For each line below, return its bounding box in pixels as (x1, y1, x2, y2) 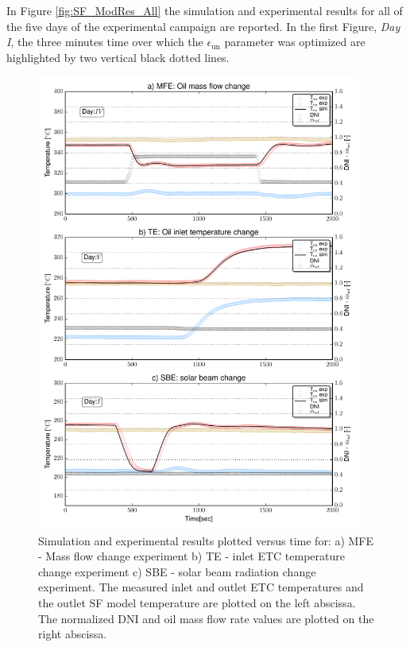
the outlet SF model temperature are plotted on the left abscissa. (38, 595, 356, 611)
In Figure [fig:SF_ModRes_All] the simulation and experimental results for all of (6, 2, 403, 18)
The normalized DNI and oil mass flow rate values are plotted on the (38, 610, 374, 626)
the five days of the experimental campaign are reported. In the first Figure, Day (6, 17, 400, 34)
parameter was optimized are (224, 33, 366, 50)
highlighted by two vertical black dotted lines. (6, 48, 230, 65)
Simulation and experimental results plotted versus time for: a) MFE (38, 532, 374, 548)
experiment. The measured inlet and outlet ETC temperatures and (38, 579, 364, 595)
